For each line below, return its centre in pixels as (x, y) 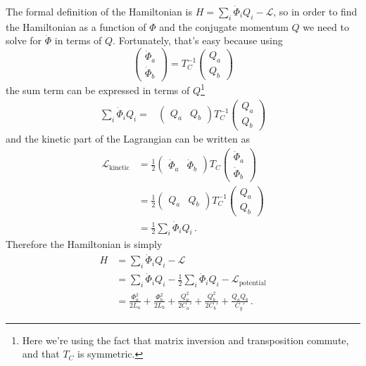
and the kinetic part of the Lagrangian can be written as (128, 139)
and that (41, 354)
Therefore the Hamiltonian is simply (84, 244)
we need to (326, 26)
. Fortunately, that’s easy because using (198, 40)
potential (252, 283)
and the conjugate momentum (224, 26)
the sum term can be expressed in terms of (98, 90)
